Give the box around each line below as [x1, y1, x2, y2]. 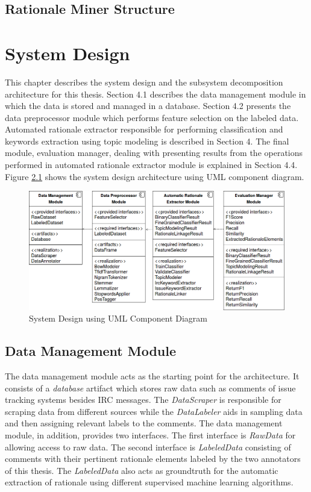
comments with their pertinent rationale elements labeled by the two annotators [5, 452, 301, 465]
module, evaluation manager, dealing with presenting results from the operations [5, 146, 303, 159]
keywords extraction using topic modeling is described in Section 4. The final [5, 134, 289, 147]
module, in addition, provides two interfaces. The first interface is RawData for [5, 428, 296, 441]
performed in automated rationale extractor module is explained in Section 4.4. [5, 158, 298, 171]
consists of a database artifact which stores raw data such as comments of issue [5, 381, 296, 394]
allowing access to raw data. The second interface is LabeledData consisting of [5, 440, 291, 453]
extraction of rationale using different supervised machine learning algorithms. [5, 476, 294, 488]
